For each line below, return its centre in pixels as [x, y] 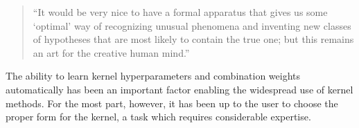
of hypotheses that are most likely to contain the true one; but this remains [193, 39]
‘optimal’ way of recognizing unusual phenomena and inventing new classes [192, 25]
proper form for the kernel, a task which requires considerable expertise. [158, 117]
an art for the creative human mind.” [111, 52]
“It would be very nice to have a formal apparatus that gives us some [180, 12]
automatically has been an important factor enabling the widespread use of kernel [179, 89]
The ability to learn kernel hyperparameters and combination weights [153, 76]
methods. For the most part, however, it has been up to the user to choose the [172, 103]
